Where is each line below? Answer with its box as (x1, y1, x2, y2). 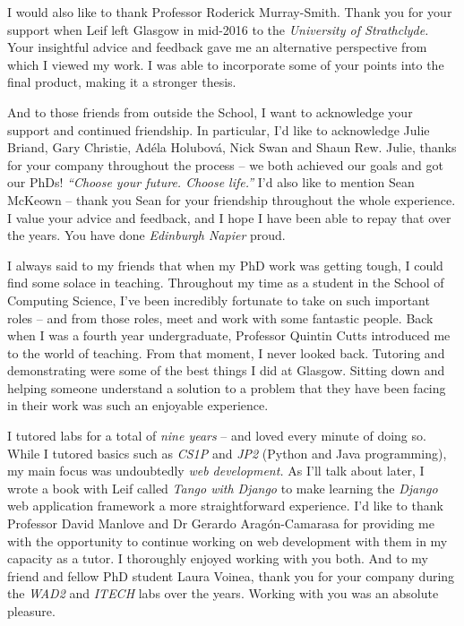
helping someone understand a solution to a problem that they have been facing (7, 378, 446, 397)
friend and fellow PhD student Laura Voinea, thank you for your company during (7, 566, 455, 585)
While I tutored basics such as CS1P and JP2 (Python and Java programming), (7, 443, 447, 462)
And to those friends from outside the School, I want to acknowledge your (7, 102, 413, 121)
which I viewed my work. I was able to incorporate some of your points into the (7, 55, 444, 73)
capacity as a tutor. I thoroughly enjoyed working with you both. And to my (7, 549, 429, 568)
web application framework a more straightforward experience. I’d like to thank (7, 496, 443, 515)
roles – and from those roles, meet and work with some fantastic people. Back (7, 308, 434, 327)
